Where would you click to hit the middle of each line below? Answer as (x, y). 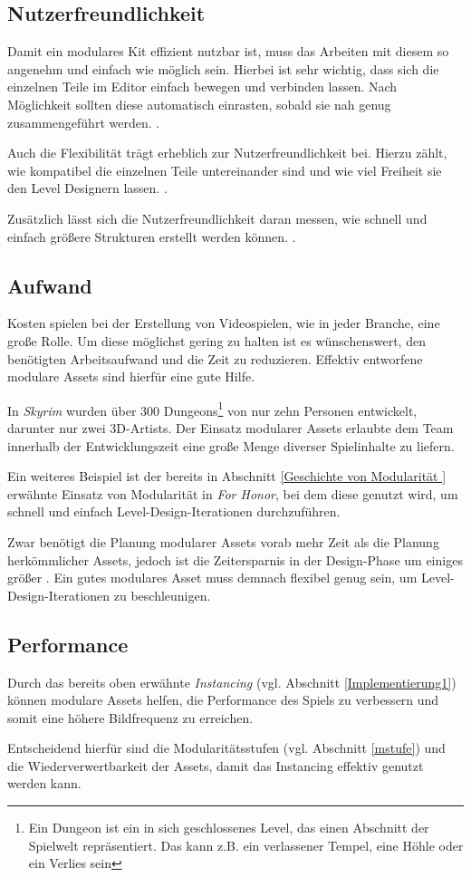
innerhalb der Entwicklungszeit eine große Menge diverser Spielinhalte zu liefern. (231, 445)
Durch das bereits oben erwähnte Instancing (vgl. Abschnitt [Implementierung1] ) (232, 682)
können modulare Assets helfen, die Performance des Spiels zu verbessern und (223, 700)
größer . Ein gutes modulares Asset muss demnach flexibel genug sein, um (212, 578)
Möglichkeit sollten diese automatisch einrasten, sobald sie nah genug (199, 104)
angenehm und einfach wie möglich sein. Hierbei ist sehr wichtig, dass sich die (223, 68)
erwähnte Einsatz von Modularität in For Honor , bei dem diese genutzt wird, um (233, 493)
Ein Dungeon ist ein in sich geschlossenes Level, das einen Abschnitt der (229, 828)
